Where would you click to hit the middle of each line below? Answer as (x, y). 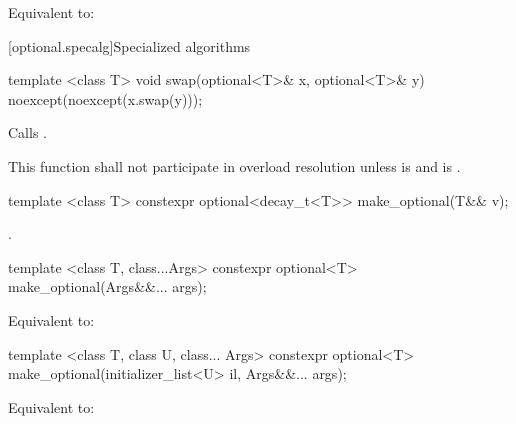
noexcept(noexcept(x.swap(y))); (105, 98)
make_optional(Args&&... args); (107, 286)
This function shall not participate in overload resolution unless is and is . (234, 165)
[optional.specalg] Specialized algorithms (129, 45)
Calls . (27, 132)
